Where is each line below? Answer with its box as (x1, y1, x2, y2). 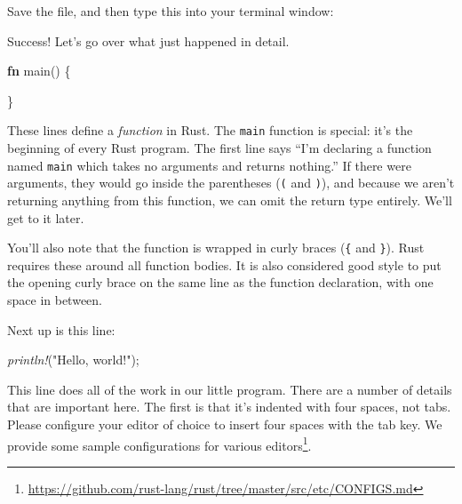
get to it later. (7, 208, 84, 227)
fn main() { (7, 61, 71, 80)
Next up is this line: (7, 320, 115, 339)
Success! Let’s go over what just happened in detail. (7, 31, 290, 50)
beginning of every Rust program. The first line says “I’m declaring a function (7, 139, 432, 157)
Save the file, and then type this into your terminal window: (7, 2, 334, 20)
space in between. (7, 290, 103, 308)
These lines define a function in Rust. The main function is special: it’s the (7, 121, 413, 140)
